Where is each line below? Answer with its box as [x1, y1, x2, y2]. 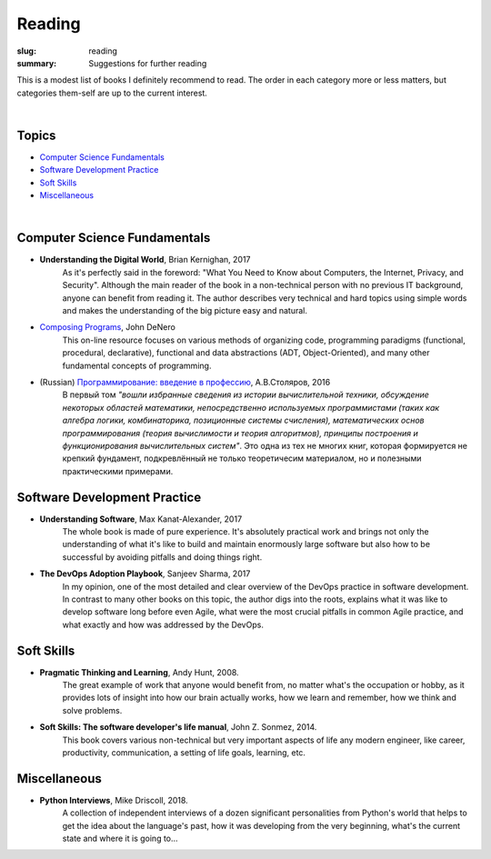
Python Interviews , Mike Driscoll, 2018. [39, 794, 188, 805]
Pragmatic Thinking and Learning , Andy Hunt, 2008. [39, 666, 240, 677]
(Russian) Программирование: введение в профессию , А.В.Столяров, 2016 [39, 377, 331, 387]
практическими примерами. [62, 465, 174, 476]
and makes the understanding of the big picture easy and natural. [62, 305, 308, 316]
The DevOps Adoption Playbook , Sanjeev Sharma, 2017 [39, 568, 251, 579]
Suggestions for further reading [88, 57, 207, 68]
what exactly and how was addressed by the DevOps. [62, 619, 264, 630]
